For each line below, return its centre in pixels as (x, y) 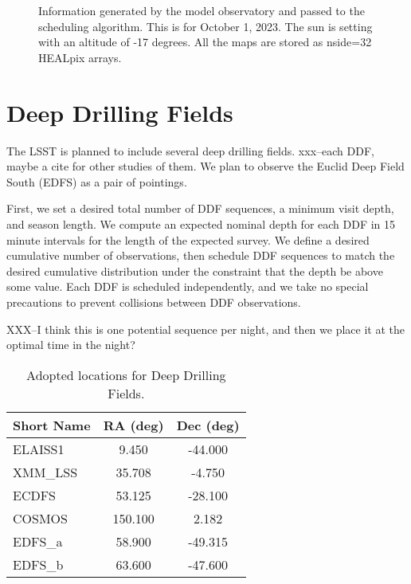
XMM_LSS (45, 472)
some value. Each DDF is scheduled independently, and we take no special (188, 286)
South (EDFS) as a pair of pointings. (97, 181)
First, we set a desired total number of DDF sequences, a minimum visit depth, (200, 208)
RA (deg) (133, 425)
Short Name (52, 425)
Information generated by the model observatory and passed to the (202, 11)
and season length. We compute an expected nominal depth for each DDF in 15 (201, 224)
